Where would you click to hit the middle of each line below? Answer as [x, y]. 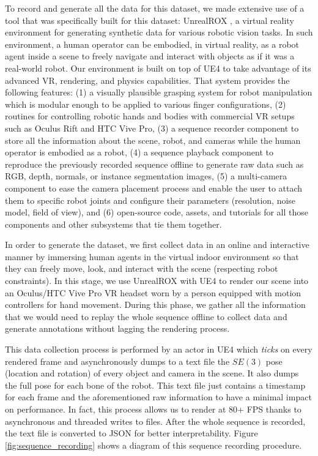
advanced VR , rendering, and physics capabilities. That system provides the [147, 80]
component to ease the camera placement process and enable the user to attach [154, 188]
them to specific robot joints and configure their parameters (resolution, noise [150, 200]
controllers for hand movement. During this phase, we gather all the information [155, 305]
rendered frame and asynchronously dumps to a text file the [117, 361]
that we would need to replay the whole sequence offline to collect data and [146, 316]
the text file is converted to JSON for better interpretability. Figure [131, 433]
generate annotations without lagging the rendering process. [117, 328]
